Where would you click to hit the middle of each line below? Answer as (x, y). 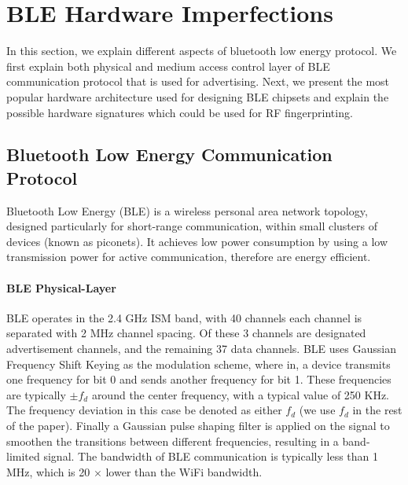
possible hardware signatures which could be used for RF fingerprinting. (180, 112)
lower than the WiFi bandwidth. (184, 471)
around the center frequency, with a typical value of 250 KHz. (241, 394)
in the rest (377, 410)
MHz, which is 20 (48, 471)
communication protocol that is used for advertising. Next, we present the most (198, 81)
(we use (317, 410)
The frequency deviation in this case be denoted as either (144, 410)
